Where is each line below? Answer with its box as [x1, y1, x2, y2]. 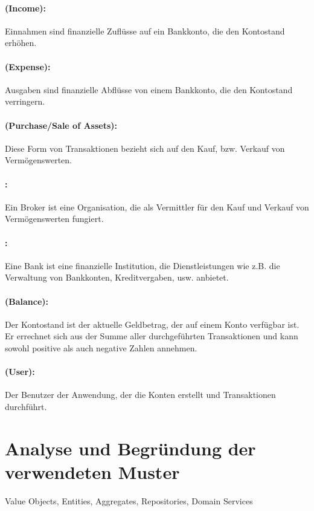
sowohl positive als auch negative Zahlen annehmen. [5, 341, 197, 354]
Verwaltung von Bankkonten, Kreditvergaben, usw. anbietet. [5, 271, 229, 284]
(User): [5, 365, 35, 378]
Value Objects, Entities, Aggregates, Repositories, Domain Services [5, 494, 253, 507]
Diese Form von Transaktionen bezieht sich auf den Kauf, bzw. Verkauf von [5, 142, 285, 154]
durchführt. [5, 400, 47, 412]
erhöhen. [5, 36, 37, 49]
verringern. [5, 95, 45, 108]
